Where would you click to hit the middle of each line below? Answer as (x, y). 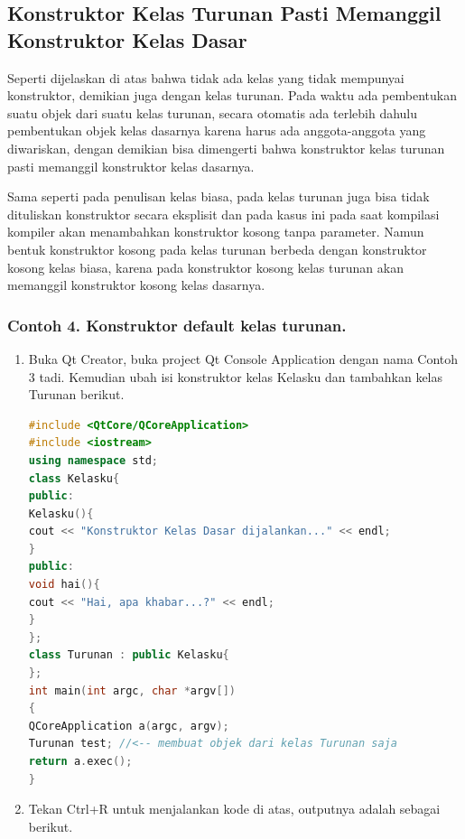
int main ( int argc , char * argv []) (132, 690)
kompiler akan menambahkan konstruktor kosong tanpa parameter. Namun (216, 232)
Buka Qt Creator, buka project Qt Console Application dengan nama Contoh (243, 358)
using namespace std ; (93, 460)
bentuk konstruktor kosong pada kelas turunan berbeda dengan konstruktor (217, 249)
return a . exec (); (80, 761)
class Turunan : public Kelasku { (129, 655)
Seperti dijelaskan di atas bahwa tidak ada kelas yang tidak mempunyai (206, 77)
